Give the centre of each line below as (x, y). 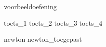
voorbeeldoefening (30, 6)
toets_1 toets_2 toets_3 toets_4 (53, 23)
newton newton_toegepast (43, 39)
